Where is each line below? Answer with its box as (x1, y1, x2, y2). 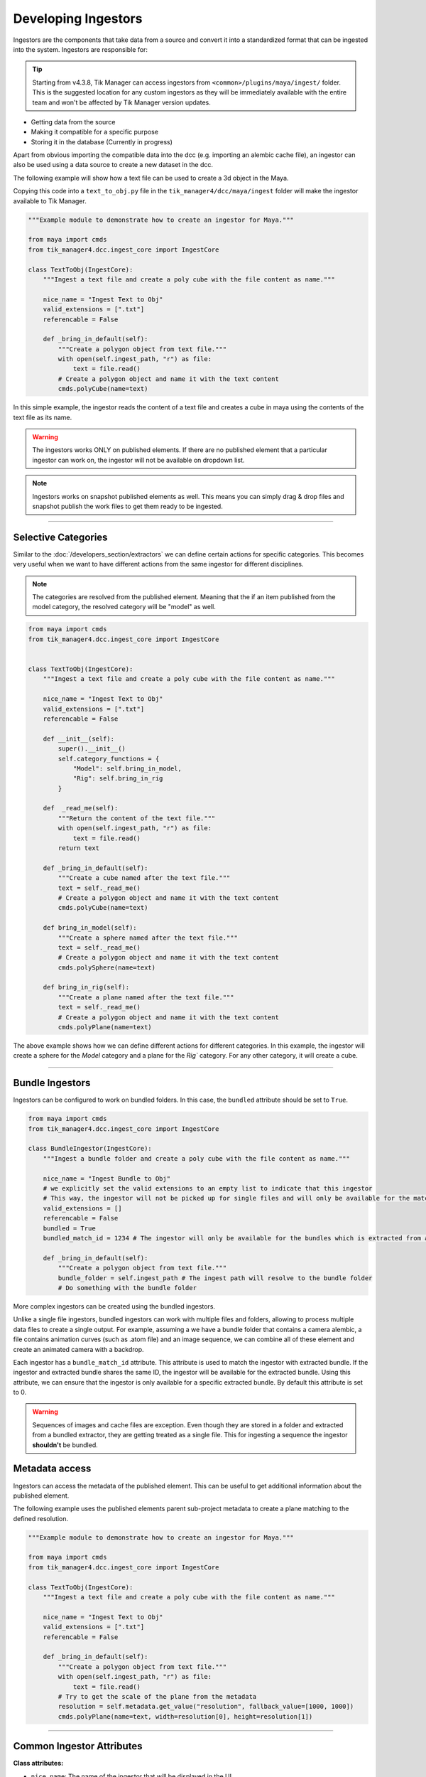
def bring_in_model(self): (43, 924, 138, 932)
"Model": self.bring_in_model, (72, 764, 182, 773)
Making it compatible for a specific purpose (31, 128, 159, 136)
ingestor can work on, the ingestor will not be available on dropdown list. (32, 456, 245, 464)
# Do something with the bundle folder (58, 1284, 197, 1292)
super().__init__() (58, 745, 126, 753)
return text (58, 844, 99, 852)
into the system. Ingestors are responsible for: (13, 45, 148, 53)
